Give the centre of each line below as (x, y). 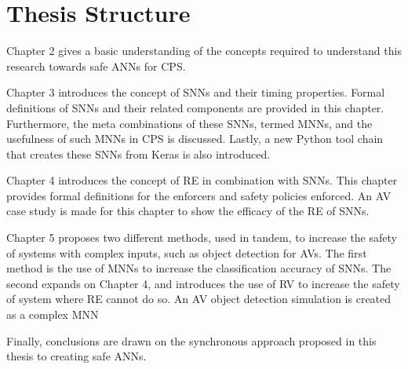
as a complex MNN (53, 314)
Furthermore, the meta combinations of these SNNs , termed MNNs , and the (189, 123)
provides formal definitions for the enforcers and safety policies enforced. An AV (199, 195)
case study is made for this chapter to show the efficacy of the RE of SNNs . (188, 211)
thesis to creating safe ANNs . (76, 356)
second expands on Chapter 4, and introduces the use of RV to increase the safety (203, 283)
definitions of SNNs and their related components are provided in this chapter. (195, 107)
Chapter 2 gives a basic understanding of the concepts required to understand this (204, 51)
